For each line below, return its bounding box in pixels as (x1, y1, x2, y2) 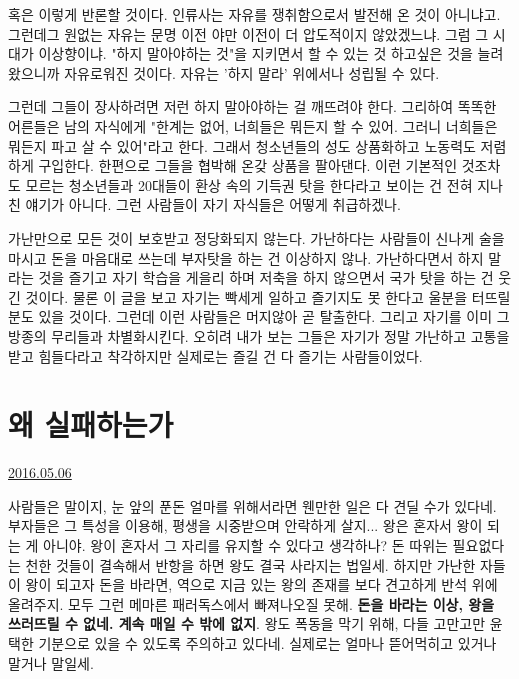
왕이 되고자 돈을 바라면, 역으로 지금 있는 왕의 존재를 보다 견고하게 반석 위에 (25, 574, 498, 595)
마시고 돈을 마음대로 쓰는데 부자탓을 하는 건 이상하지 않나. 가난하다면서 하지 (8, 247, 484, 268)
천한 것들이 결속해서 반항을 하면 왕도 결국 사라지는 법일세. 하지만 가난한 (25, 554, 476, 575)
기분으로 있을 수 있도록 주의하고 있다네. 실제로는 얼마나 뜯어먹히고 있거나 (38, 632, 497, 653)
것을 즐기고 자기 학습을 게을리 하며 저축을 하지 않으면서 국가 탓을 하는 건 (38, 267, 494, 288)
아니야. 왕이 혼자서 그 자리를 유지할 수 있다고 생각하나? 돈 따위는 (43, 535, 448, 555)
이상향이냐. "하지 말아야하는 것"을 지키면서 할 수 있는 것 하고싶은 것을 (38, 43, 473, 64)
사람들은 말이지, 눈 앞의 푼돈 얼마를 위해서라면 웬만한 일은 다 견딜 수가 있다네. (8, 495, 497, 516)
